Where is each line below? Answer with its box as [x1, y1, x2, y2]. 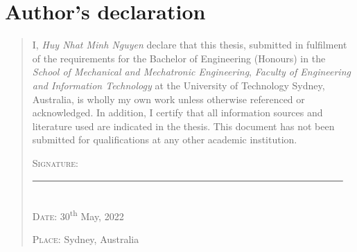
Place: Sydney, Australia [32, 231, 139, 246]
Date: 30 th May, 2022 [32, 206, 124, 223]
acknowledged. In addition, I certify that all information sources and [32, 105, 323, 120]
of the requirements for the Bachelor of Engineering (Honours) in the [32, 51, 326, 65]
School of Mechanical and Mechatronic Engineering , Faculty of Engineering [32, 64, 351, 79]
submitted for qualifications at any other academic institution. [32, 132, 297, 147]
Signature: [32, 155, 78, 170]
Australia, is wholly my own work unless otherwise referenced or [32, 91, 305, 106]
